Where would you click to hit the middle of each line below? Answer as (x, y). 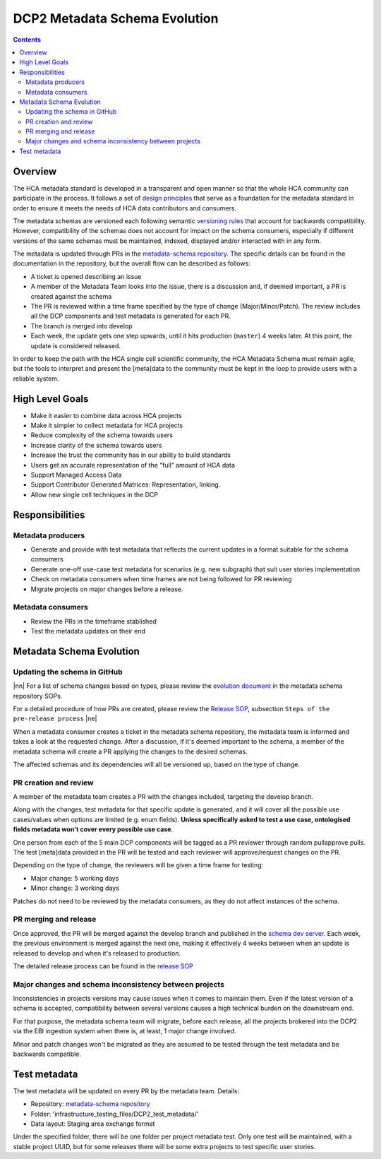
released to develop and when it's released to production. (97, 953)
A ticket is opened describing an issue (86, 276)
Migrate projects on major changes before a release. (107, 589)
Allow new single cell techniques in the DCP (95, 494)
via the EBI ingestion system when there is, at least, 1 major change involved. (125, 1031)
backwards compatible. (47, 1054)
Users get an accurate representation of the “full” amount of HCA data (133, 465)
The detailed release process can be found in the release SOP (103, 966)
